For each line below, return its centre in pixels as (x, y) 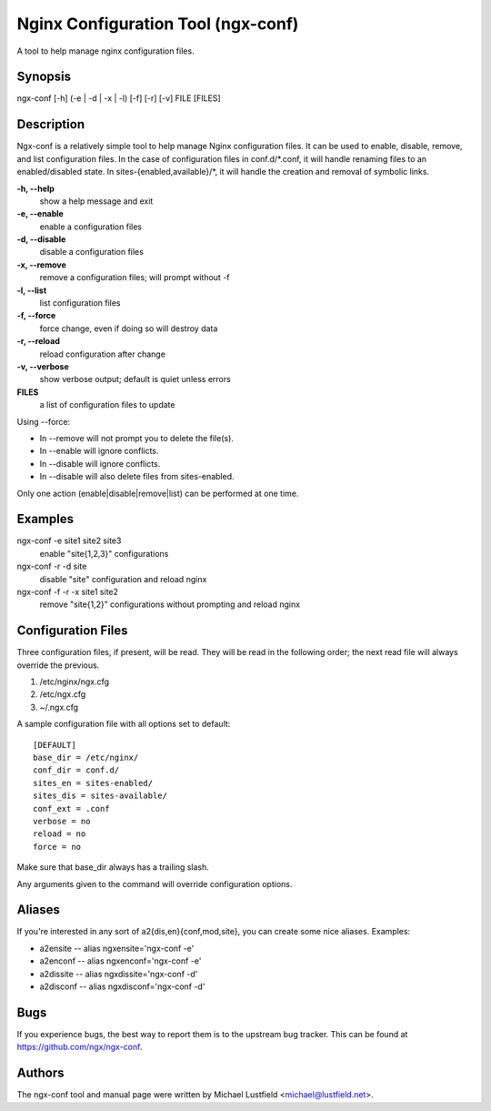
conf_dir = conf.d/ (76, 770)
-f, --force (36, 316)
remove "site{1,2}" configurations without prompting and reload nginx (170, 604)
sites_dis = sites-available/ (100, 796)
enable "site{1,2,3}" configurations (104, 553)
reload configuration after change (102, 354)
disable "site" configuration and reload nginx (123, 579)
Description (51, 124)
